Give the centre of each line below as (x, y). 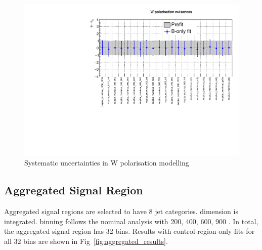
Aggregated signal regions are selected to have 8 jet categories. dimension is (121, 211)
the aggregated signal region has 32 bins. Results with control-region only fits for (129, 231)
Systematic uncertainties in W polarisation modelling (107, 163)
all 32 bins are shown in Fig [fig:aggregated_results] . (86, 241)
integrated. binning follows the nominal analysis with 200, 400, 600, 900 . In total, (131, 221)
